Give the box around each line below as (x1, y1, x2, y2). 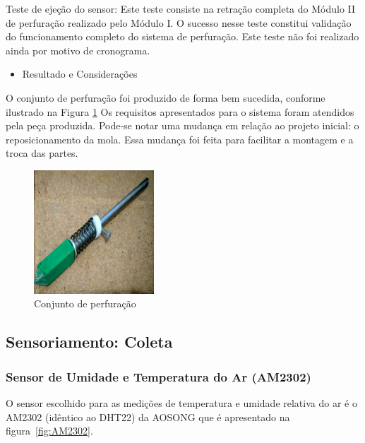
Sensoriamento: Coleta (6, 331, 173, 353)
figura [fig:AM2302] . (6, 423, 93, 438)
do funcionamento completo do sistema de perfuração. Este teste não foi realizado (6, 29, 359, 44)
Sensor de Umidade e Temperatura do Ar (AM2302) (6, 367, 311, 385)
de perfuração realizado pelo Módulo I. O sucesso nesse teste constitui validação (6, 15, 352, 30)
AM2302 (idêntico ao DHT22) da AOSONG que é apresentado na (6, 409, 290, 424)
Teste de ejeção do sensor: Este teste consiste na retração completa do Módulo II (6, 1, 356, 16)
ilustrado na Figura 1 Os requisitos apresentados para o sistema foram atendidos (6, 104, 354, 119)
